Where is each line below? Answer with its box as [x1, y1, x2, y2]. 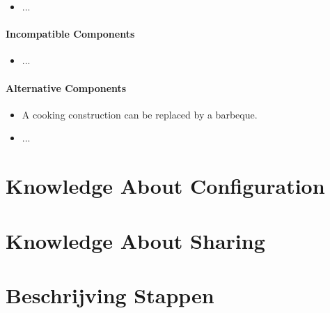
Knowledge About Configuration [6, 171, 325, 200]
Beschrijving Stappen [6, 280, 214, 309]
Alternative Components [6, 80, 127, 95]
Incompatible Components [6, 26, 135, 41]
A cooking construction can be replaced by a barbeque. [22, 107, 258, 121]
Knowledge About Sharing [6, 226, 265, 254]
